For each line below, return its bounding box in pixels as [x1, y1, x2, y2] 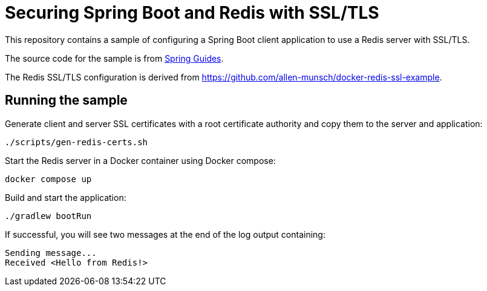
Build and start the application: [5, 192, 126, 203]
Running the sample [5, 93, 128, 108]
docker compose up [5, 174, 92, 184]
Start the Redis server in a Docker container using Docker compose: [5, 155, 276, 166]
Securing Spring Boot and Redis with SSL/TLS [5, 2, 379, 23]
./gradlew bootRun [5, 211, 92, 221]
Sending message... [5, 247, 97, 258]
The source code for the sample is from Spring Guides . [5, 53, 224, 64]
